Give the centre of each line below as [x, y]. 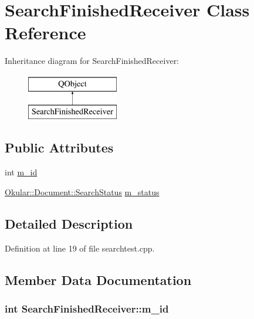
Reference [45, 33]
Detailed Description [69, 223]
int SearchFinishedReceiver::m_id [87, 308]
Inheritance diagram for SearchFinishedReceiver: [92, 61]
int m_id [21, 172]
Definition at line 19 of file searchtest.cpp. [80, 248]
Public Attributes [59, 147]
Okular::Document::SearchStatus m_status [82, 191]
